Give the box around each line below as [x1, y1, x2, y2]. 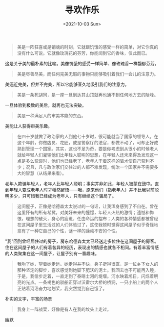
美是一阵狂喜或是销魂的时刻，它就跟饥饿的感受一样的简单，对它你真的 [17, 44, 159, 50]
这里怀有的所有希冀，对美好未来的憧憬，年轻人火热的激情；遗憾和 [17, 209, 150, 215]
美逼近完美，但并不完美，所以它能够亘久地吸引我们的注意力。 [5, 81, 129, 87]
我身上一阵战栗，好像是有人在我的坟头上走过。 [17, 306, 111, 312]
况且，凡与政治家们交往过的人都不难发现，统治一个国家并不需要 [25, 164, 154, 170]
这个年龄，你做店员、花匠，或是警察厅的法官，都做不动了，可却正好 [17, 139, 154, 145]
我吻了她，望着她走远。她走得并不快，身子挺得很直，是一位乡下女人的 [17, 261, 159, 267]
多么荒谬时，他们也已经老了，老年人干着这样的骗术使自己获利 [25, 158, 150, 164]
